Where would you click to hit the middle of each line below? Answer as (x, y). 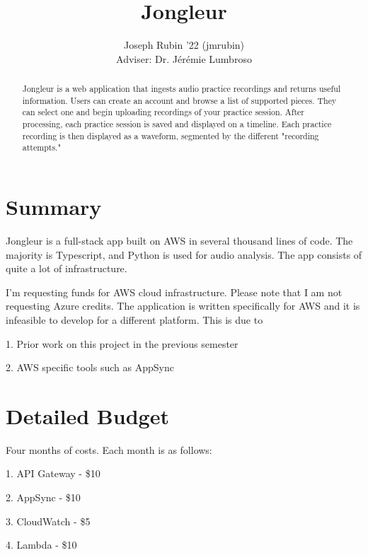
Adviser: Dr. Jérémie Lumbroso (184, 58)
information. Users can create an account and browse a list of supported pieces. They (179, 100)
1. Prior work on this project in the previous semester (122, 343)
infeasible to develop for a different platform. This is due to (134, 319)
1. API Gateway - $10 (53, 473)
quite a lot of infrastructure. (67, 268)
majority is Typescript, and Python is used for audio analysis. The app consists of (184, 254)
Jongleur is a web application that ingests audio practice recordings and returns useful (182, 89)
